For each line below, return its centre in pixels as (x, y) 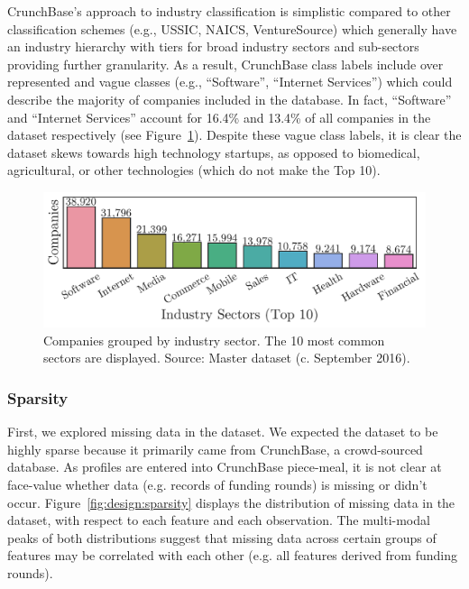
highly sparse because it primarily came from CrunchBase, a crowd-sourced (215, 449)
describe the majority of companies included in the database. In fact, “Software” (230, 99)
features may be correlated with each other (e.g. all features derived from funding (232, 555)
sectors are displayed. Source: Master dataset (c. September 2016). (227, 358)
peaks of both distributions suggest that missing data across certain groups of (222, 537)
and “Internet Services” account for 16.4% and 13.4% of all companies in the (219, 117)
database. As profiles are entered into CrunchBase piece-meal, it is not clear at (225, 467)
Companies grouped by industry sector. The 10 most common (214, 340)
